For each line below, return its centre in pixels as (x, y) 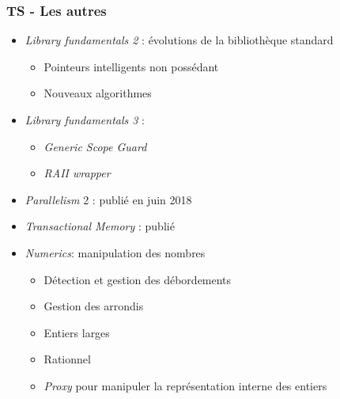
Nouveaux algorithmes (98, 93)
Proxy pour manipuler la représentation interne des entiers (185, 385)
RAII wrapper (77, 173)
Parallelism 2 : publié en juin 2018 (108, 199)
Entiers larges (77, 332)
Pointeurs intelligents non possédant (131, 66)
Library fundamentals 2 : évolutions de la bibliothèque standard (179, 40)
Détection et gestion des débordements (138, 279)
